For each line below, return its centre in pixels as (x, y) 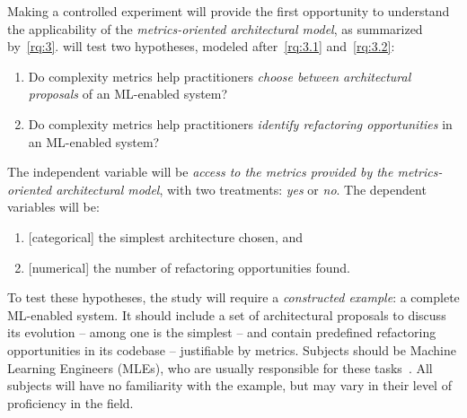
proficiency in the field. (70, 402)
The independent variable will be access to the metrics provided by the (200, 172)
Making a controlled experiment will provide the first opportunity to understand (229, 11)
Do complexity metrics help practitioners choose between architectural (220, 76)
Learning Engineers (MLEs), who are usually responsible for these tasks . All (220, 367)
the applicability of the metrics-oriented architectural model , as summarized (215, 28)
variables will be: (53, 207)
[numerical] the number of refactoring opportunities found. (189, 267)
